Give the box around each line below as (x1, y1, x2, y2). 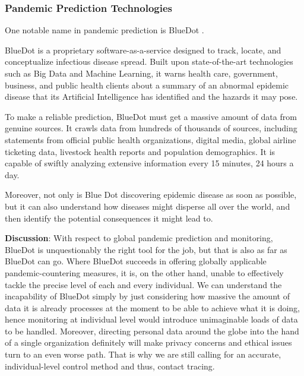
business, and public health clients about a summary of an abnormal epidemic (5, 78, 289, 91)
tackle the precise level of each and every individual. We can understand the (5, 278, 282, 290)
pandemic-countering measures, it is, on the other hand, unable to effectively (5, 266, 284, 279)
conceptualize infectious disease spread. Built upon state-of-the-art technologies (5, 55, 293, 68)
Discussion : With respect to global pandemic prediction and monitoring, (5, 232, 273, 244)
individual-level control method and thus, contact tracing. (5, 359, 215, 372)
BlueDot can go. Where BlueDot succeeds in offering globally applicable (5, 255, 267, 267)
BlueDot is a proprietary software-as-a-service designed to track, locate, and (5, 43, 281, 56)
